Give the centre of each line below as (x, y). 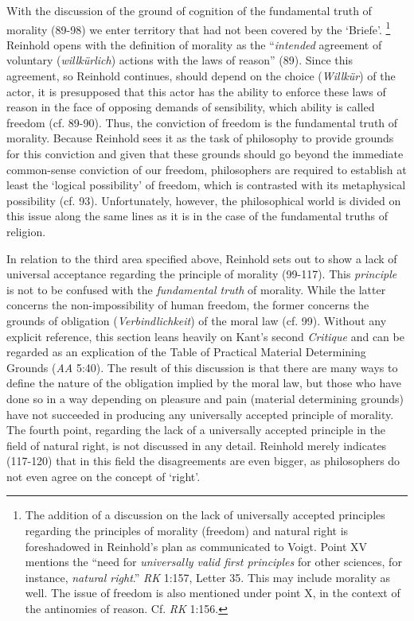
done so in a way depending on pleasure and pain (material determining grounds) (205, 398)
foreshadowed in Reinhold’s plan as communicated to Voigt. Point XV (196, 546)
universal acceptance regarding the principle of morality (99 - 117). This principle (202, 274)
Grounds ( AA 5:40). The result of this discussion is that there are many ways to (202, 367)
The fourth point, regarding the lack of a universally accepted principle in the (196, 430)
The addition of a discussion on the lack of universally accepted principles (205, 515)
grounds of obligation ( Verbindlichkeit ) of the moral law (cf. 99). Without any (197, 320)
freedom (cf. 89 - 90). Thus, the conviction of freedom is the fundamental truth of (202, 122)
